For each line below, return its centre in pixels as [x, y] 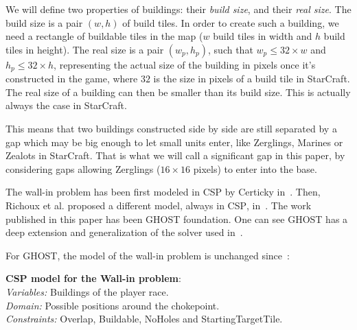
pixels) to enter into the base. [255, 168]
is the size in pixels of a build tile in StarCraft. [252, 79]
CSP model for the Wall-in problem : [93, 278]
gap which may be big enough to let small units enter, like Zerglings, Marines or [174, 142]
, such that [231, 49]
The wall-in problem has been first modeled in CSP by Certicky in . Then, [163, 192]
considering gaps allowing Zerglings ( [83, 168]
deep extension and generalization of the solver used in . [124, 232]
